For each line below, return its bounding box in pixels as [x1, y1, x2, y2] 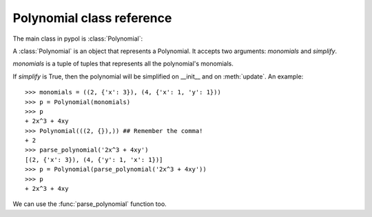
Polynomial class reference [12, 10, 172, 25]
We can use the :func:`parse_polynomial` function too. [12, 200, 167, 208]
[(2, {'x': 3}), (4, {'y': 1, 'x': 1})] [25, 156, 163, 163]
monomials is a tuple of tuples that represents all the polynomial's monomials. [12, 59, 234, 68]
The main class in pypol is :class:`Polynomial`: [12, 34, 143, 43]
